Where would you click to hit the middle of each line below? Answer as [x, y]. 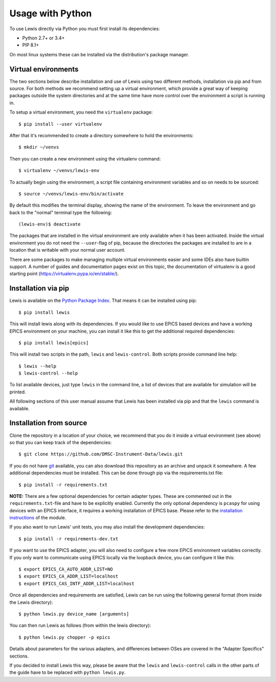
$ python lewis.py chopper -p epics [64, 637]
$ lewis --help [38, 366]
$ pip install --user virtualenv [60, 124]
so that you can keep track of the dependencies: [61, 442]
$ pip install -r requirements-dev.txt [68, 539]
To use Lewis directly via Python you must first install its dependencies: [85, 29]
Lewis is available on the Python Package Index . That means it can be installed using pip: [103, 301]
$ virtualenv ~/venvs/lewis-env [59, 171]
